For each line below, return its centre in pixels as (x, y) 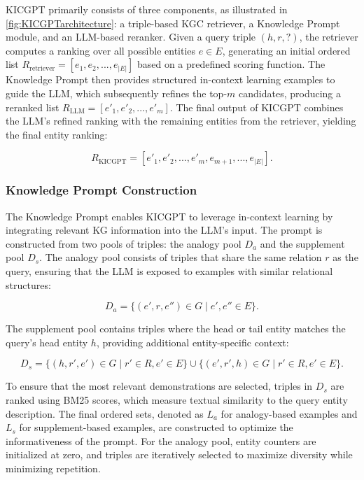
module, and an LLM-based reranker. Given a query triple (131, 37)
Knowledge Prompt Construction (101, 190)
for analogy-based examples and (289, 413)
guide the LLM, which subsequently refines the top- (117, 93)
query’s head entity (47, 342)
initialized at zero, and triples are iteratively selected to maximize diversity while (179, 454)
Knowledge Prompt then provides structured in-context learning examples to (170, 79)
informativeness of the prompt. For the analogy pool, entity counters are (161, 440)
